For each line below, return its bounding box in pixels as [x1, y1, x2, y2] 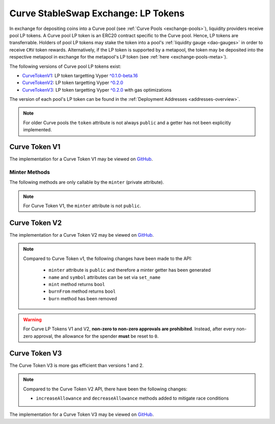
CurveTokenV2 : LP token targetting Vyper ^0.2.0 [22, 79, 123, 86]
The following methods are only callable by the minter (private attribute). [9, 179, 164, 185]
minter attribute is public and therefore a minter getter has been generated [48, 267, 211, 273]
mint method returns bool [48, 281, 105, 287]
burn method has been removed [48, 295, 117, 301]
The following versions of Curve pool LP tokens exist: [9, 63, 122, 69]
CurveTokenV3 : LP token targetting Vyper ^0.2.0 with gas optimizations [22, 87, 172, 93]
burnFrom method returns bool [48, 288, 116, 295]
